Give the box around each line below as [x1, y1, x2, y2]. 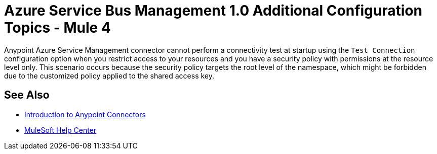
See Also [4, 89, 50, 102]
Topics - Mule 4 [4, 19, 111, 36]
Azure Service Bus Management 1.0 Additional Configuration [4, 2, 422, 19]
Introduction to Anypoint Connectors [24, 110, 146, 119]
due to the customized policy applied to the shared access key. [4, 71, 215, 80]
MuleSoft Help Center [24, 125, 97, 134]
